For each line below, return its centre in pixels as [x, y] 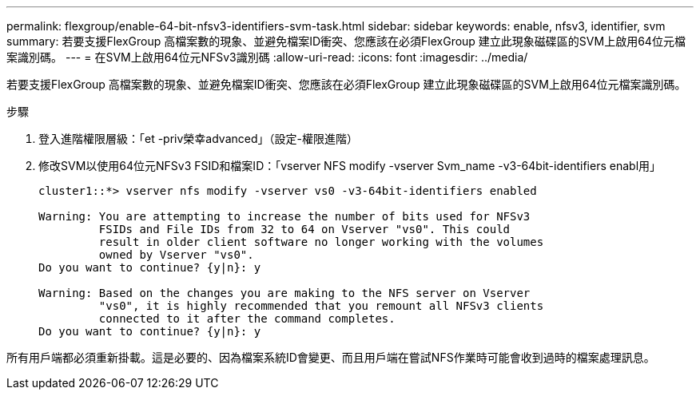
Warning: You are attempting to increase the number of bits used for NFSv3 [284, 216]
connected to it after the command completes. [247, 319]
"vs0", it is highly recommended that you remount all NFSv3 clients [321, 306]
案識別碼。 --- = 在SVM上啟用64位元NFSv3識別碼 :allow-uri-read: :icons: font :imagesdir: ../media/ [267, 57]
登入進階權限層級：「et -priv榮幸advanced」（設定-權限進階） [198, 139]
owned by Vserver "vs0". [176, 255]
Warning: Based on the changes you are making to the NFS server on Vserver [284, 293]
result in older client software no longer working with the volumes [321, 242]
